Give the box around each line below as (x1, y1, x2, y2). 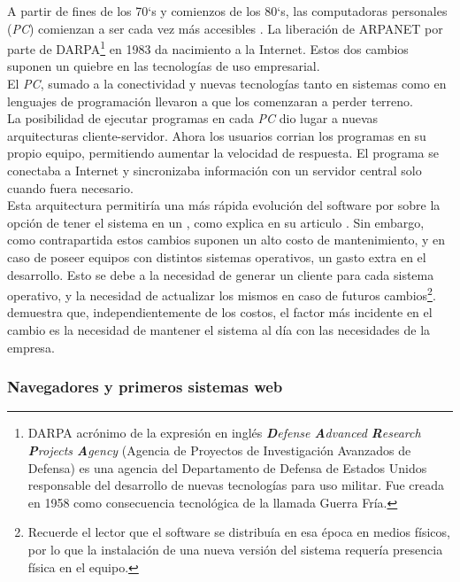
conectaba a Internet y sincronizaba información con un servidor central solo (7, 161, 422, 179)
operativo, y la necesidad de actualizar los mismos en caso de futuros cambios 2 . (7, 283, 436, 304)
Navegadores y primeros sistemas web (7, 376, 283, 398)
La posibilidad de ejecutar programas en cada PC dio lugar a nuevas (7, 109, 379, 128)
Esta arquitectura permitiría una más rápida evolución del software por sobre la (7, 196, 441, 214)
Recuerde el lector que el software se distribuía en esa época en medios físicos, (27, 523, 450, 541)
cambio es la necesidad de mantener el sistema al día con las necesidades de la (7, 321, 431, 338)
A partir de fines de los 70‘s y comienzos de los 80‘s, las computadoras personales (7, 2, 448, 19)
